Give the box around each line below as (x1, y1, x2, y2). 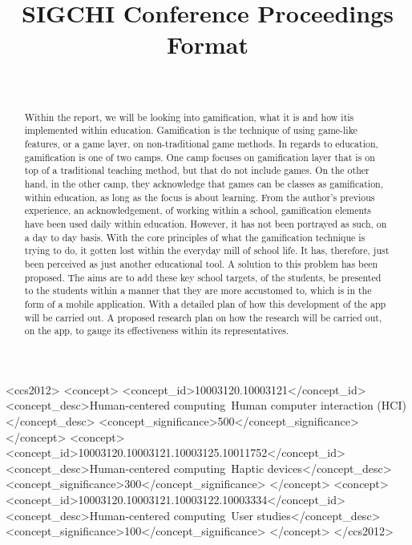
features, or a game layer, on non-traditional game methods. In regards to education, (24, 137, 378, 151)
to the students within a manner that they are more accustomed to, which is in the (24, 284, 372, 297)
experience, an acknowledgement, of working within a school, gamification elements (24, 204, 371, 217)
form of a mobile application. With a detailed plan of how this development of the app (24, 297, 386, 310)
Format (167, 28, 248, 61)
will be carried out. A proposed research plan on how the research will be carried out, (24, 310, 382, 324)
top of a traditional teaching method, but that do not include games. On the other (24, 163, 370, 177)
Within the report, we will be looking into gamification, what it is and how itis (24, 110, 354, 123)
